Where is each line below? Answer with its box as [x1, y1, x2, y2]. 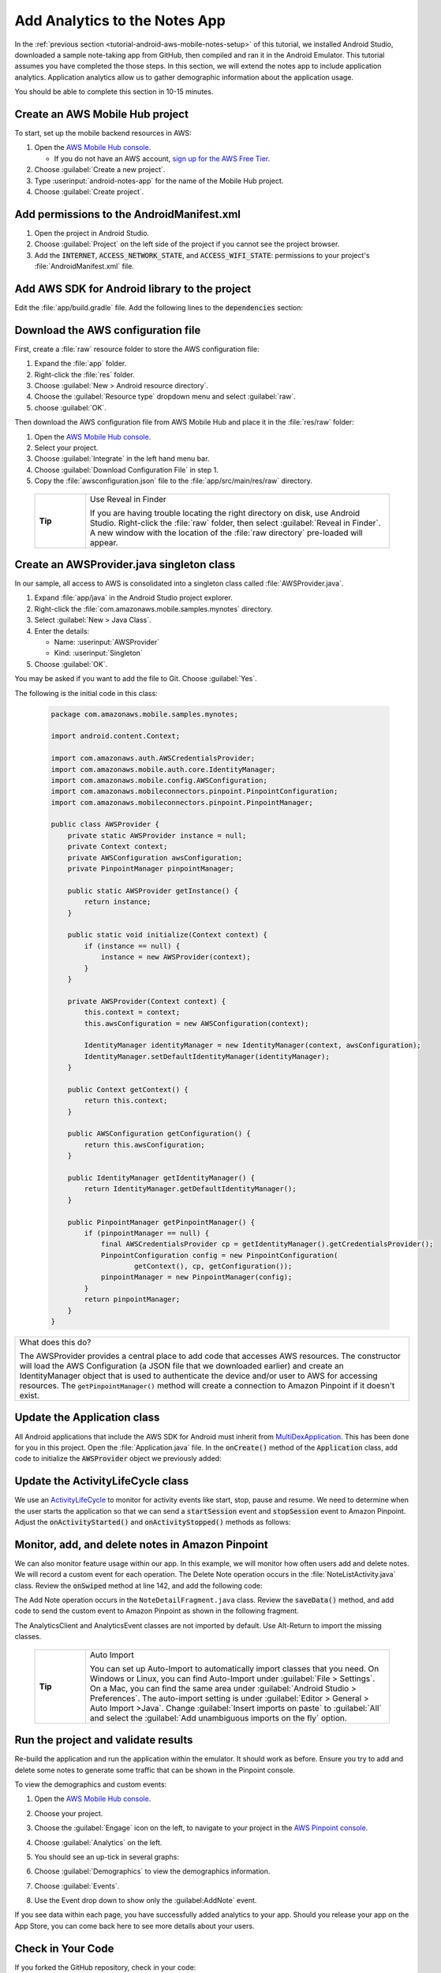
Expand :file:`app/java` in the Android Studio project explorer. [34, 593, 233, 603]
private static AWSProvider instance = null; [67, 831, 247, 840]
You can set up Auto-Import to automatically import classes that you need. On [89, 1663, 379, 1674]
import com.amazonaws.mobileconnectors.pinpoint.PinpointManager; [50, 798, 313, 807]
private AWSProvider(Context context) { [67, 997, 226, 1005]
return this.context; [84, 1096, 168, 1105]
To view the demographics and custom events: [14, 1780, 167, 1789]
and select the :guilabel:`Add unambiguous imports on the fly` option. [89, 1713, 347, 1724]
